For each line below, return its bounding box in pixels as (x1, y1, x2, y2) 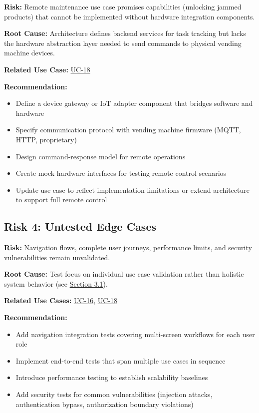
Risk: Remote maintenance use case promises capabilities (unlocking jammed (4, 1, 242, 11)
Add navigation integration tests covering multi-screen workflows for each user (15, 329, 255, 339)
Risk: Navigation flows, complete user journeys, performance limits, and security (4, 242, 252, 253)
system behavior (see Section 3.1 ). (4, 278, 108, 289)
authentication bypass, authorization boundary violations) (15, 399, 194, 409)
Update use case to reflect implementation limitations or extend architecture (15, 184, 250, 195)
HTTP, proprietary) (15, 134, 77, 144)
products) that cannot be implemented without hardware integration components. (4, 11, 255, 21)
